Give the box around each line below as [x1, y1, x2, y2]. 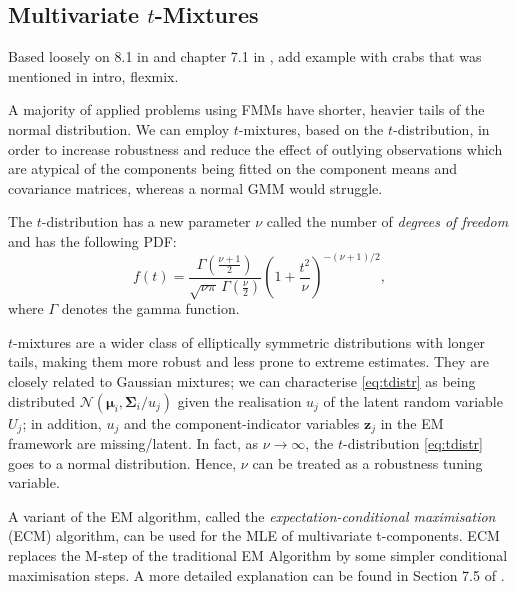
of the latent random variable [323, 390, 503, 411]
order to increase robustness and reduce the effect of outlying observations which [8, 138, 503, 159]
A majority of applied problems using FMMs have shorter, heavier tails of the [8, 99, 485, 120]
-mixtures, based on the [238, 118, 384, 139]
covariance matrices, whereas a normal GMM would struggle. [8, 177, 383, 198]
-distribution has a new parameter [41, 211, 251, 232]
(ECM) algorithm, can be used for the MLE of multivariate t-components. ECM [8, 525, 500, 546]
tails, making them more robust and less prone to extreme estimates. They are [8, 351, 489, 372]
